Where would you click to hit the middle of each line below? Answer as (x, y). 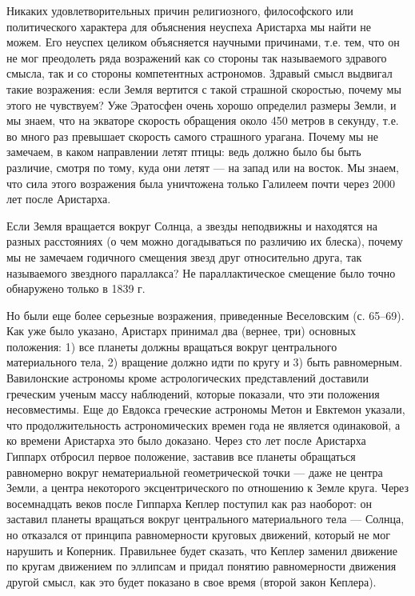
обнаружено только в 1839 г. (76, 288)
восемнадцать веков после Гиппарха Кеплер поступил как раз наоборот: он (190, 503)
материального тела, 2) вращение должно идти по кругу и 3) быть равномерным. (205, 362)
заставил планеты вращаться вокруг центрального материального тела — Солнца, (206, 519)
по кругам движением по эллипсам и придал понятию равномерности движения (202, 566)
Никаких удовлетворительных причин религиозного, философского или (180, 10)
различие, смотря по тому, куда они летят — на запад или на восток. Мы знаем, (203, 167)
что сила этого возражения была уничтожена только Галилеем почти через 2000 (201, 183)
